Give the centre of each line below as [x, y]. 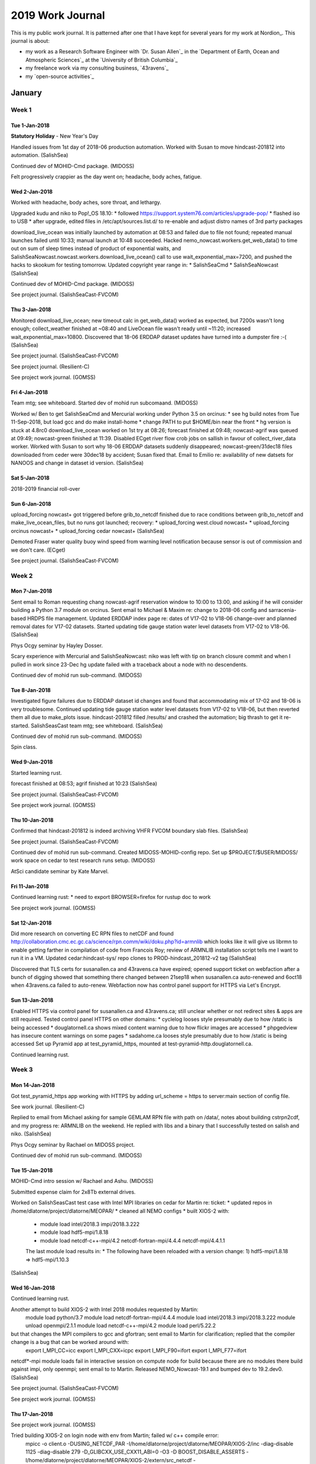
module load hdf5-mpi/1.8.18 [74, 1232]
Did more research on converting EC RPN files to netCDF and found [92, 933]
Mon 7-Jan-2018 [32, 591]
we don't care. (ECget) [38, 550]
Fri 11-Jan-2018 [30, 886]
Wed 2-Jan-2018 [32, 192]
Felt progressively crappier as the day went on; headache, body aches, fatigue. [106, 177]
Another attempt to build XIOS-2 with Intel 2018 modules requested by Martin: [105, 1309]
